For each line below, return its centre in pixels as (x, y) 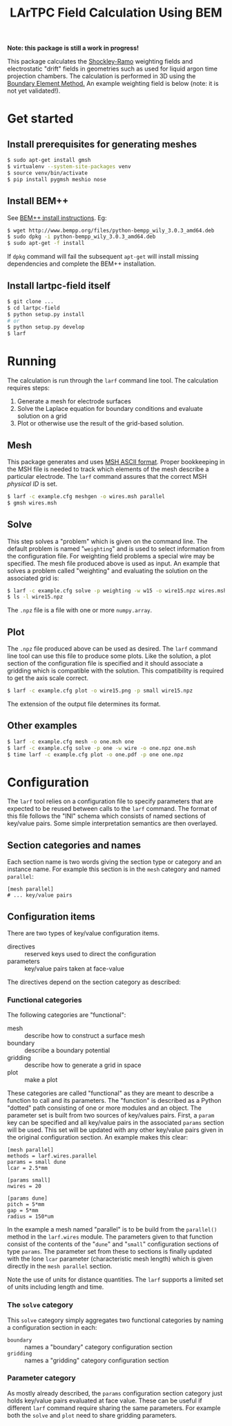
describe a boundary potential (67, 1050)
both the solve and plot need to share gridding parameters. (92, 1415)
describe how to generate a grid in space (83, 1065)
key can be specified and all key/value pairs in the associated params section (116, 1123)
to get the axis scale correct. (48, 678)
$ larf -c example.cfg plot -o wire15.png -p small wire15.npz (100, 691)
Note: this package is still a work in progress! (73, 48)
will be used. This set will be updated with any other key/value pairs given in (115, 1130)
